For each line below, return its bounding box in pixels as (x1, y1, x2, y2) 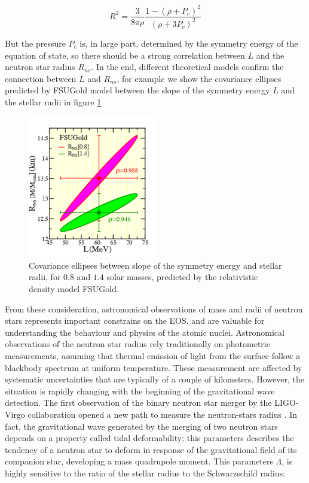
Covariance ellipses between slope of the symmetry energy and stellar (29, 259, 282, 271)
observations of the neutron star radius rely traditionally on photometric (5, 338, 270, 350)
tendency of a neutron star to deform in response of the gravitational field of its (5, 443, 297, 455)
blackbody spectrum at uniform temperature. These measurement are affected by (5, 361, 302, 373)
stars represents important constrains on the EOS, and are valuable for (5, 314, 265, 327)
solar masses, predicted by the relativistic (106, 271, 258, 283)
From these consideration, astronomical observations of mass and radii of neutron (5, 302, 303, 315)
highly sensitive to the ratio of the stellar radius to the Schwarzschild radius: (5, 466, 285, 479)
